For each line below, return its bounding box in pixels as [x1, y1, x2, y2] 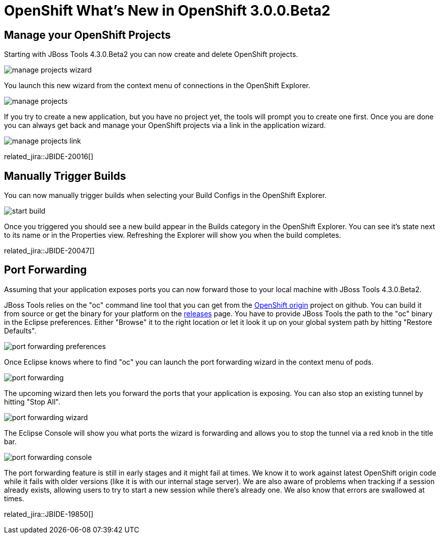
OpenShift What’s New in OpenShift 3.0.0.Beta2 [4, 2, 330, 19]
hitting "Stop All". [4, 397, 60, 406]
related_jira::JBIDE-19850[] [4, 509, 94, 518]
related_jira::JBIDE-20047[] [4, 246, 95, 255]
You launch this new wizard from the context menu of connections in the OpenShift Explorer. [4, 81, 311, 90]
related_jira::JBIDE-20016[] [4, 152, 94, 161]
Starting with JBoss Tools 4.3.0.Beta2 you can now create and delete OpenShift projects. [4, 50, 298, 59]
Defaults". [4, 326, 37, 335]
